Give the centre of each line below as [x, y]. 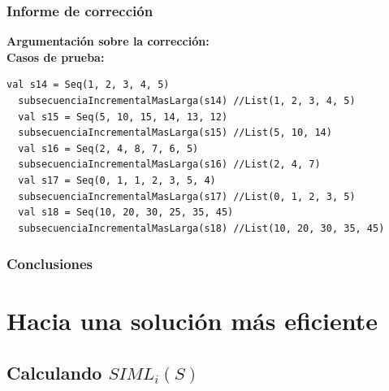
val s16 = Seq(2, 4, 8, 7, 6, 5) [108, 148]
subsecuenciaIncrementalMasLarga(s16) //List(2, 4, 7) [169, 165]
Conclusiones [50, 264]
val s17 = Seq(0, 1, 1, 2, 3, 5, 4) [117, 180]
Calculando [54, 372]
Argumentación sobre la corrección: [108, 41]
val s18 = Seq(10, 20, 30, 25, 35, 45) [126, 213]
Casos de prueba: [56, 56]
